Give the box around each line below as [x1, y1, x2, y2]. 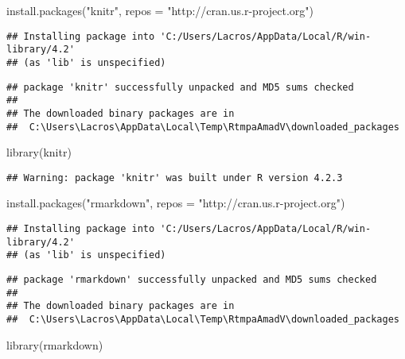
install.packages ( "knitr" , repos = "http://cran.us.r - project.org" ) [6, 2, 314, 18]
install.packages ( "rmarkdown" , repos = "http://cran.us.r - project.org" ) [6, 195, 345, 211]
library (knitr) [6, 144, 72, 160]
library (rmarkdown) [6, 336, 103, 353]
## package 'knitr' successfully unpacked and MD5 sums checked [6, 81, 354, 93]
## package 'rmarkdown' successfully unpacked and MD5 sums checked [6, 274, 377, 285]
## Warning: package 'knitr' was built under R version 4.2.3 [6, 172, 343, 183]
